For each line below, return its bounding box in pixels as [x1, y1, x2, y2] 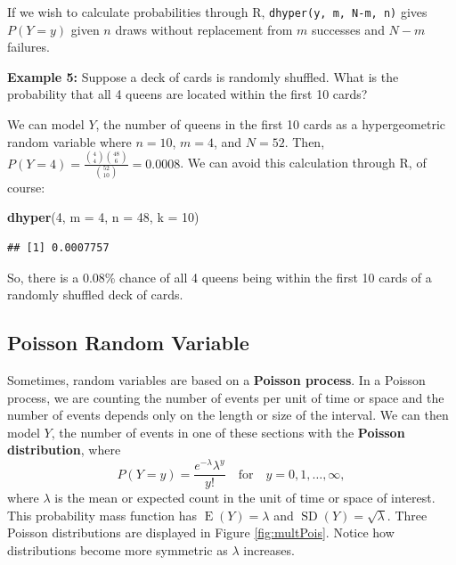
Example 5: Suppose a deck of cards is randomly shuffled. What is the [7, 67, 399, 86]
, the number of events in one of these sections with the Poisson [51, 422, 405, 441]
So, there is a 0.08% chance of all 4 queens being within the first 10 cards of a [7, 267, 432, 286]
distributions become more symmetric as [7, 540, 228, 559]
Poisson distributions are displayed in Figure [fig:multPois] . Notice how [7, 523, 395, 542]
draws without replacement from [115, 20, 293, 38]
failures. [7, 37, 50, 56]
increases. [243, 540, 295, 559]
